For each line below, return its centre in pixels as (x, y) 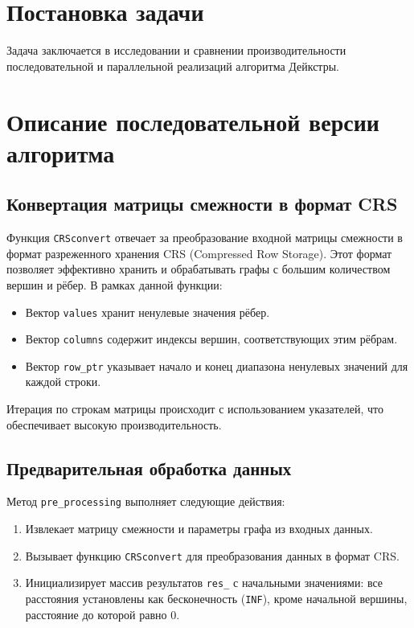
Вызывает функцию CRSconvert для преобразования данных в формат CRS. (212, 555)
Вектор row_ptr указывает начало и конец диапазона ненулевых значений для (217, 365)
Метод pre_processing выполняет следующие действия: (146, 501)
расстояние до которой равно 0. (102, 614)
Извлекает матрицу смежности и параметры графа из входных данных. (199, 529)
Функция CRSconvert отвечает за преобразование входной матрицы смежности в (205, 238)
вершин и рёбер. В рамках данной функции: (115, 284)
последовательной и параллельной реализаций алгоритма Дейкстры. (173, 66)
